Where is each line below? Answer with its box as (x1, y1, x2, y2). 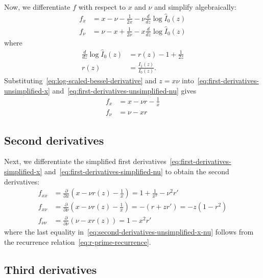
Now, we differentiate (4, 2, 70, 12)
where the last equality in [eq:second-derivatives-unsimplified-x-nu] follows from (4, 226, 254, 237)
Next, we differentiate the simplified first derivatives (4, 156, 166, 167)
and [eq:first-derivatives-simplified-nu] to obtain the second (44, 166, 229, 176)
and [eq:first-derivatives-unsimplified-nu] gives (52, 85, 197, 96)
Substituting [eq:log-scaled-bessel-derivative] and (4, 75, 157, 86)
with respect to (78, 2, 126, 12)
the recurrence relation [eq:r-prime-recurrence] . (4, 236, 151, 247)
